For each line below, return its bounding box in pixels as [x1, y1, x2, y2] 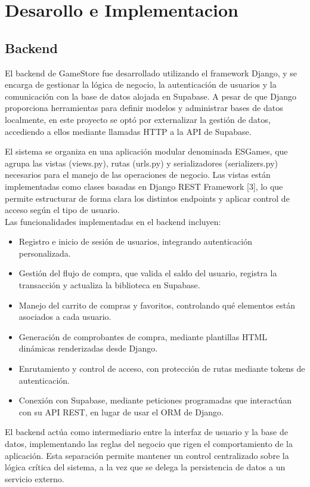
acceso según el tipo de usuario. [5, 204, 120, 216]
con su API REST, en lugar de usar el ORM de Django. [18, 405, 224, 418]
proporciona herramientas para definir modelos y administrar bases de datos [5, 101, 283, 114]
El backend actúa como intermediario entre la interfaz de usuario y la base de [5, 426, 288, 438]
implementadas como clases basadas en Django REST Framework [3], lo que [5, 180, 283, 192]
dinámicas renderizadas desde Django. [18, 342, 158, 355]
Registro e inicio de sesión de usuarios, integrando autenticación [18, 235, 252, 248]
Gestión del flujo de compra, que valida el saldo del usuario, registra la [18, 267, 277, 279]
